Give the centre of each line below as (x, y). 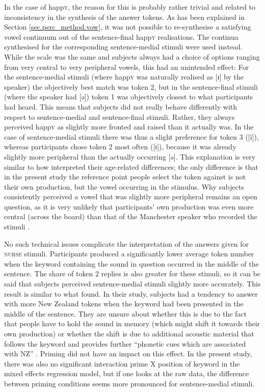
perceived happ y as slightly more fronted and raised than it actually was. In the (129, 127)
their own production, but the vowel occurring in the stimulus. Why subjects (124, 186)
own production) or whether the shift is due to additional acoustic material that (129, 333)
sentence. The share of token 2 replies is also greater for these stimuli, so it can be (132, 273)
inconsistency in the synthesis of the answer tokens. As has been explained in (125, 17)
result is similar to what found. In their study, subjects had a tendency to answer (131, 293)
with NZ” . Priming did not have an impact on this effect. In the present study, (128, 354)
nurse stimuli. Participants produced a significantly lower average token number (129, 254)
